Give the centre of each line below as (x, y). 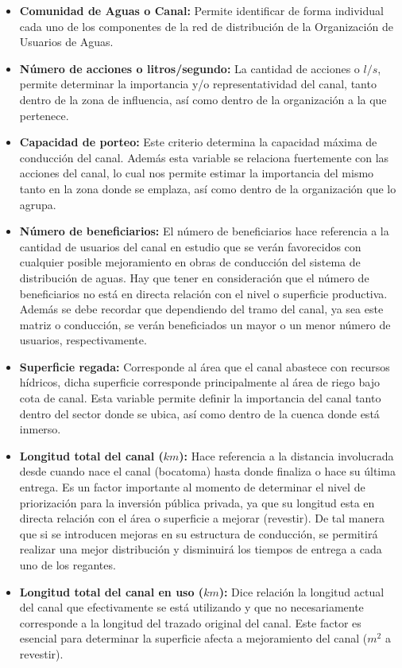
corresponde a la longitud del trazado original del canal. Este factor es (190, 622)
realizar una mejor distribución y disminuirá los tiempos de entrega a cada (201, 549)
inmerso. (40, 429)
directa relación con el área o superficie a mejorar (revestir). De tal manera (202, 518)
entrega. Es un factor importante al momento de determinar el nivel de (192, 487)
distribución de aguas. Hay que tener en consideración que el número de (194, 277)
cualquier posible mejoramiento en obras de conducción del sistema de (190, 262)
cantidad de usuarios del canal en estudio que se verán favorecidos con (190, 246)
